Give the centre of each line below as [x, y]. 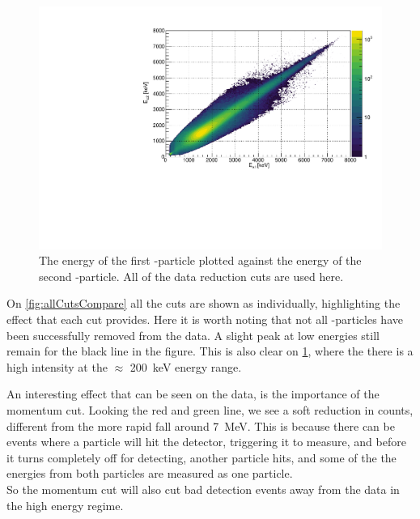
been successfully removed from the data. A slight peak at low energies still [193, 335]
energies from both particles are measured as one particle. [150, 473]
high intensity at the [57, 366]
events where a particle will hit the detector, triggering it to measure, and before [206, 442]
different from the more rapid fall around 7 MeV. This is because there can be [201, 425]
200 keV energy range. [186, 366]
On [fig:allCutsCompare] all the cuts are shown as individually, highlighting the [204, 303]
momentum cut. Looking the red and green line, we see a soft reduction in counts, [210, 410]
